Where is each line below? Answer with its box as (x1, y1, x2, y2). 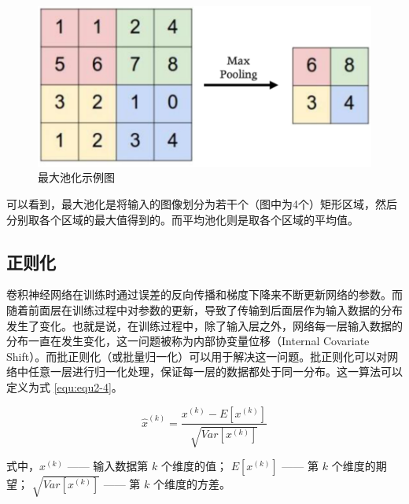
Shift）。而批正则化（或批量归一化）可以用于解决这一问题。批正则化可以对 (6, 348, 388, 364)
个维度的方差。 (153, 475, 231, 491)
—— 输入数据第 (67, 457, 149, 473)
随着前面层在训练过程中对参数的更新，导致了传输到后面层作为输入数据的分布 (6, 301, 403, 318)
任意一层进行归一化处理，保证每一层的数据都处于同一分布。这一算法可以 (28, 363, 403, 380)
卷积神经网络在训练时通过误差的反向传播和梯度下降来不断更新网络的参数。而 (6, 286, 403, 303)
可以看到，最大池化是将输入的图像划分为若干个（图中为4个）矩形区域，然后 (6, 196, 397, 212)
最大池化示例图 (38, 169, 115, 186)
